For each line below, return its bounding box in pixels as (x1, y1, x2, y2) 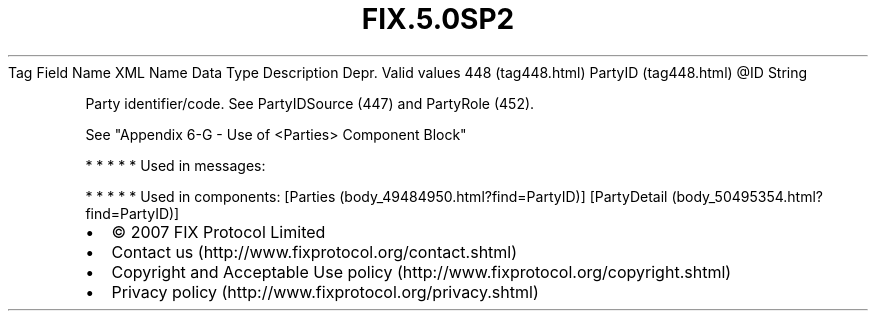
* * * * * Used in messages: (85, 156, 266, 174)
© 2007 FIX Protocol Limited (111, 221, 326, 242)
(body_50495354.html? (671, 187, 824, 205)
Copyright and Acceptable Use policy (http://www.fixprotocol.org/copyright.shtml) (111, 261, 732, 282)
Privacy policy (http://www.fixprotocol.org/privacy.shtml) (111, 281, 539, 302)
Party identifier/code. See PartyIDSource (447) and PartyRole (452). (85, 94, 535, 112)
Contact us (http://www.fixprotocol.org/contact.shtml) (111, 241, 518, 262)
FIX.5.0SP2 (361, 2, 515, 36)
